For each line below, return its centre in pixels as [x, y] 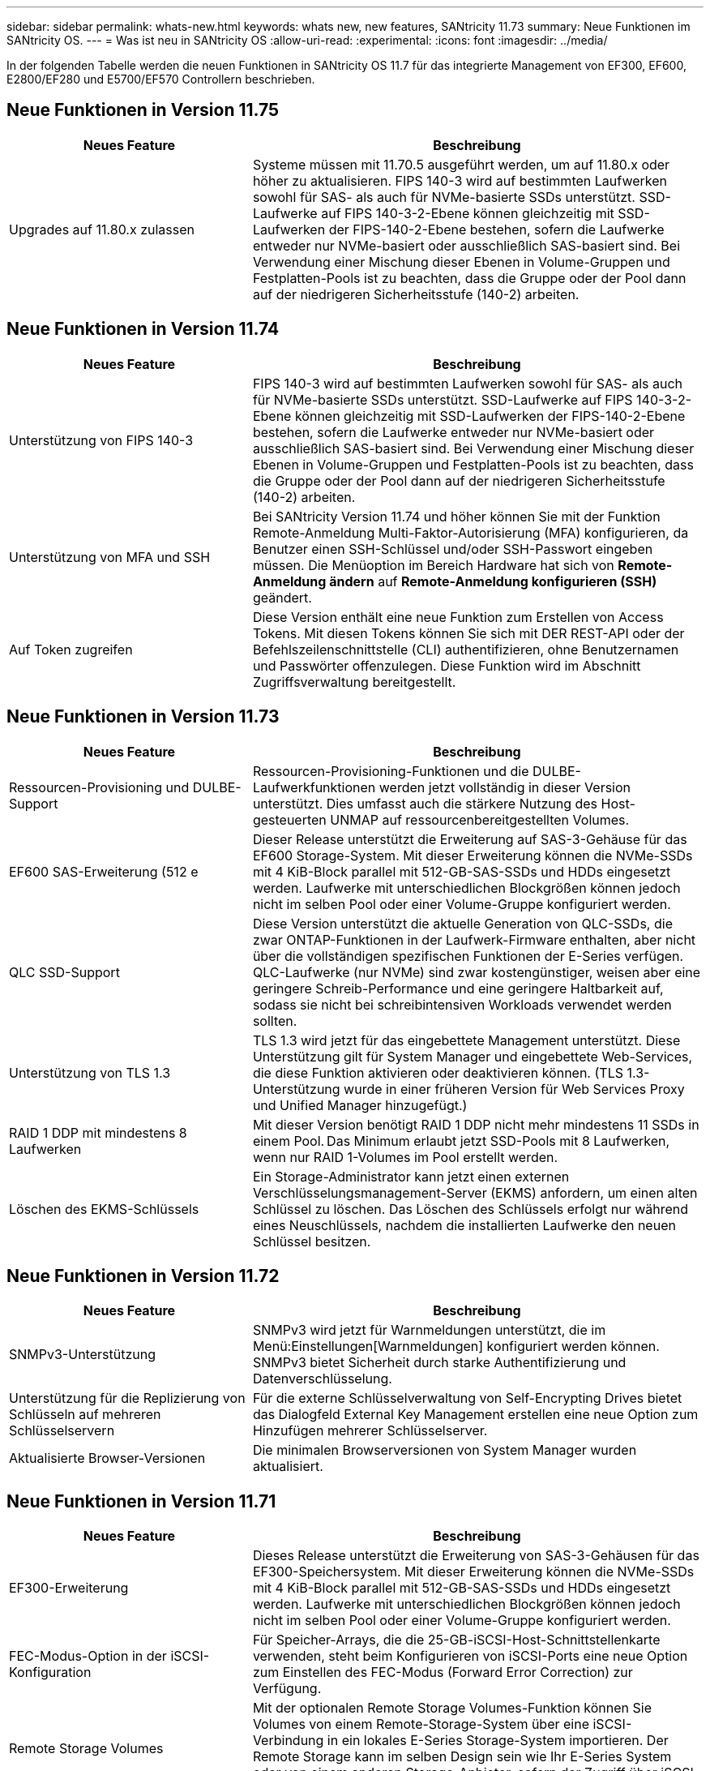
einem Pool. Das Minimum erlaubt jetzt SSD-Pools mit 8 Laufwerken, [461, 1141]
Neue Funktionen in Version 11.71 [141, 1501]
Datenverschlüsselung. [322, 1379]
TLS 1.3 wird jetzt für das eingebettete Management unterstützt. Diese [466, 1040]
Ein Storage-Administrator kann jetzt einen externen [411, 1176]
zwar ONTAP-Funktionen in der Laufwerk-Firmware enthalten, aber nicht [474, 939]
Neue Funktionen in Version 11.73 [143, 717]
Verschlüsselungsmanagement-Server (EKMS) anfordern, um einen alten [475, 1192]
